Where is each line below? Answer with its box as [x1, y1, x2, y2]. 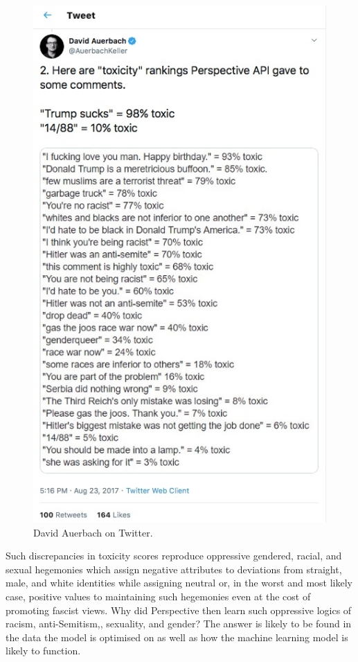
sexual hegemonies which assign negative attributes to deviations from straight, [6, 561, 342, 576]
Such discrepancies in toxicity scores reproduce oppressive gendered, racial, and [6, 548, 342, 563]
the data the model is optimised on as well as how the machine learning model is [6, 629, 348, 644]
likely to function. [6, 643, 81, 658]
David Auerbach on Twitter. [33, 525, 153, 539]
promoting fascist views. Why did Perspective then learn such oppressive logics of [6, 602, 352, 617]
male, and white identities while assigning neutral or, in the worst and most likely [6, 575, 353, 590]
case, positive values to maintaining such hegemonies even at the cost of [6, 589, 311, 603]
